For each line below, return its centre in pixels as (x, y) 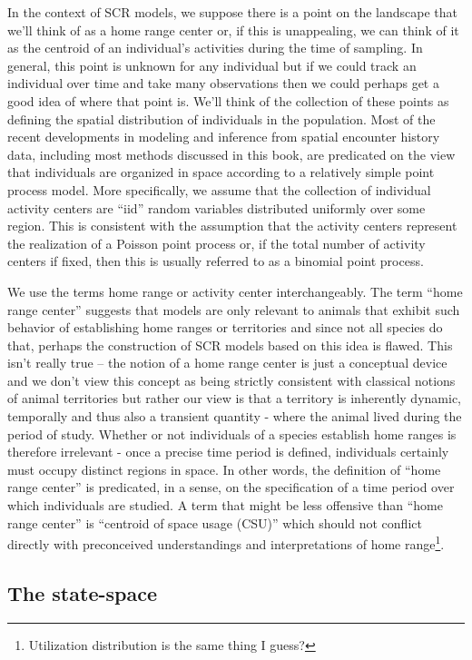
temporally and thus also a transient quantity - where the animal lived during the (235, 416)
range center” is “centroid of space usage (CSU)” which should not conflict (215, 522)
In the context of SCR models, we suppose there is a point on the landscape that (233, 12)
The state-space (82, 592)
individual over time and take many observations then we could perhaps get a (223, 83)
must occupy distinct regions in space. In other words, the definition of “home (224, 469)
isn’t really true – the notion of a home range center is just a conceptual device (227, 363)
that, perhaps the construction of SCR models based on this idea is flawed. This (230, 345)
